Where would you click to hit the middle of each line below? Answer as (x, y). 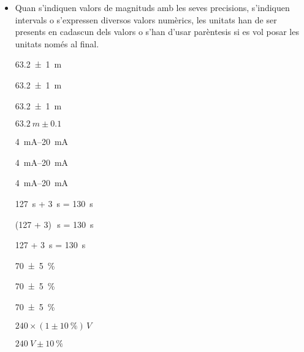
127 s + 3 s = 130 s (54, 203)
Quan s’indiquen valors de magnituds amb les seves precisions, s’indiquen (152, 7)
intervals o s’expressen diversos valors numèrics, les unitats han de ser (146, 19)
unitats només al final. (57, 43)
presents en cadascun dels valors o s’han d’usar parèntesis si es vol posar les (157, 32)
